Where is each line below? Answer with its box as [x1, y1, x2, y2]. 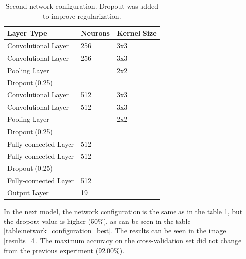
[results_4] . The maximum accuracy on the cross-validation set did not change [4, 235, 242, 246]
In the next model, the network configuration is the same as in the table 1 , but [4, 206, 243, 217]
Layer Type [7, 28, 47, 38]
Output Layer [7, 187, 49, 198]
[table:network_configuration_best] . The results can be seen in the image [4, 225, 226, 236]
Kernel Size [116, 28, 157, 38]
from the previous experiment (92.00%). [4, 245, 125, 255]
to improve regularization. [43, 10, 121, 21]
